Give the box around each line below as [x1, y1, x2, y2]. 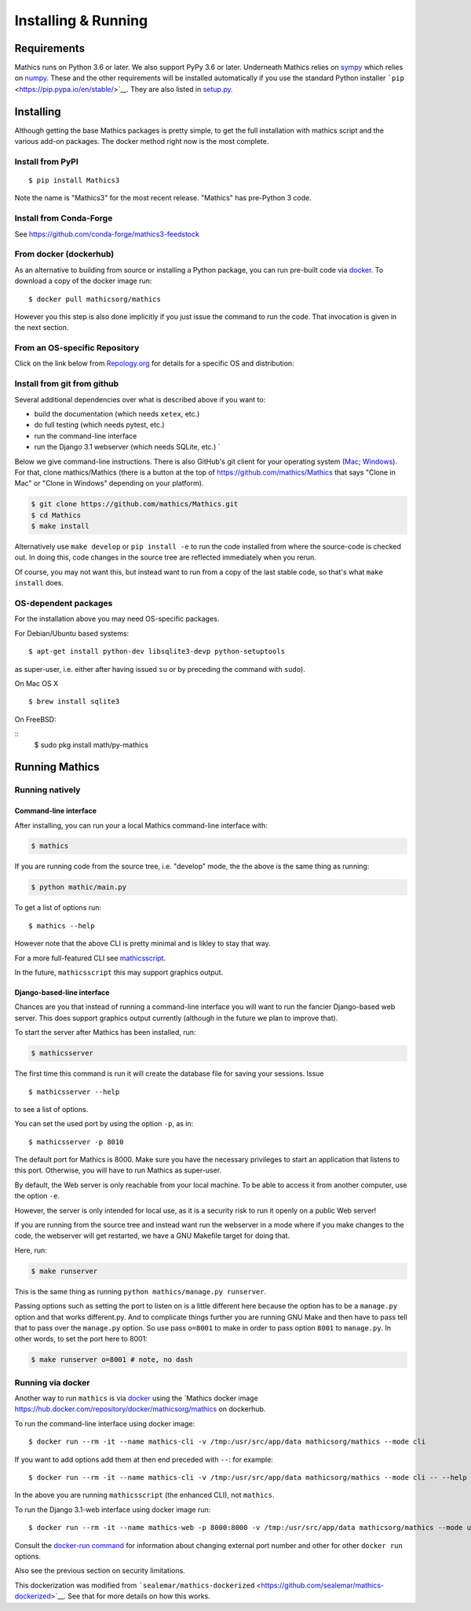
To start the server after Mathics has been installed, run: [14, 1028, 196, 1037]
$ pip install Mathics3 [28, 176, 120, 185]
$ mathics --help [28, 921, 95, 930]
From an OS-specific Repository [14, 343, 140, 354]
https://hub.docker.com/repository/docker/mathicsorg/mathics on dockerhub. [14, 1404, 266, 1414]
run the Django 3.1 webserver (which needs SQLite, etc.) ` [34, 442, 221, 452]
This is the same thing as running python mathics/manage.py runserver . [14, 1286, 267, 1296]
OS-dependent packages [14, 598, 113, 609]
